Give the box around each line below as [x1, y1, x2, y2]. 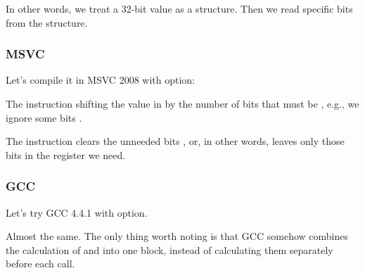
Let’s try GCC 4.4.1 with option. [6, 205, 148, 220]
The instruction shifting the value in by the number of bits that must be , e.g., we [6, 96, 359, 110]
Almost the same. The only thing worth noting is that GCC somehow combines [6, 229, 348, 243]
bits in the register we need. [6, 147, 126, 162]
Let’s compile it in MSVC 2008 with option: [6, 72, 195, 87]
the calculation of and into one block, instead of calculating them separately [6, 242, 333, 257]
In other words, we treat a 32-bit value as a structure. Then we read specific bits [6, 1, 353, 15]
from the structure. [6, 15, 88, 30]
